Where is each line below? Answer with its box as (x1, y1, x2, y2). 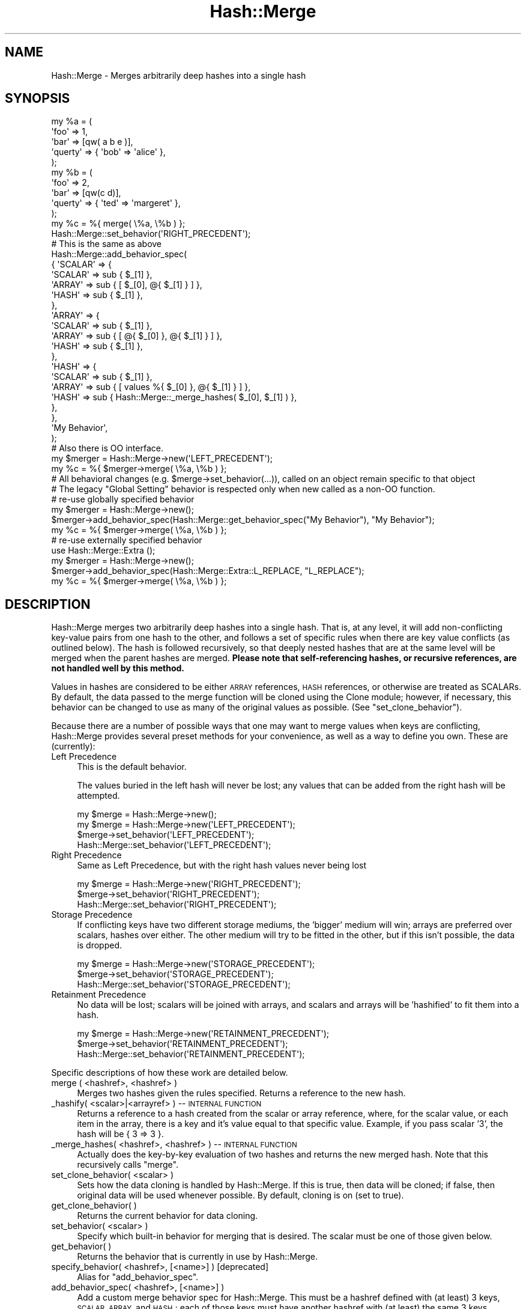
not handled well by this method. (51, 663, 184, 674)
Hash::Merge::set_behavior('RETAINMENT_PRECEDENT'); (77, 1049, 305, 1060)
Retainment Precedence (51, 989, 147, 1000)
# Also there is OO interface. (51, 443, 163, 454)
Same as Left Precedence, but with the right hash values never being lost (77, 860, 367, 871)
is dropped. (77, 940, 122, 951)
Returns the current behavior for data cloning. (77, 1210, 258, 1221)
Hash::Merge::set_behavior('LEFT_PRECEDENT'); (77, 840, 271, 850)
